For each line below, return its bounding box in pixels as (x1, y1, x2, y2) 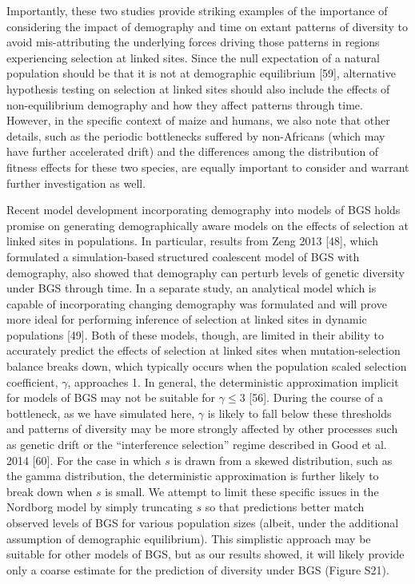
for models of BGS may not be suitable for (6, 389, 216, 406)
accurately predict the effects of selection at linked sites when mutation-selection (6, 342, 401, 359)
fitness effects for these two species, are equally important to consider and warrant (6, 158, 409, 175)
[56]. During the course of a (249, 389, 383, 406)
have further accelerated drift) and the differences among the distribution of (6, 143, 379, 160)
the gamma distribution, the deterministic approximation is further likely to (6, 467, 379, 484)
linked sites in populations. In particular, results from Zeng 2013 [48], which (6, 232, 378, 249)
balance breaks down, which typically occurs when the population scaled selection (6, 358, 407, 375)
